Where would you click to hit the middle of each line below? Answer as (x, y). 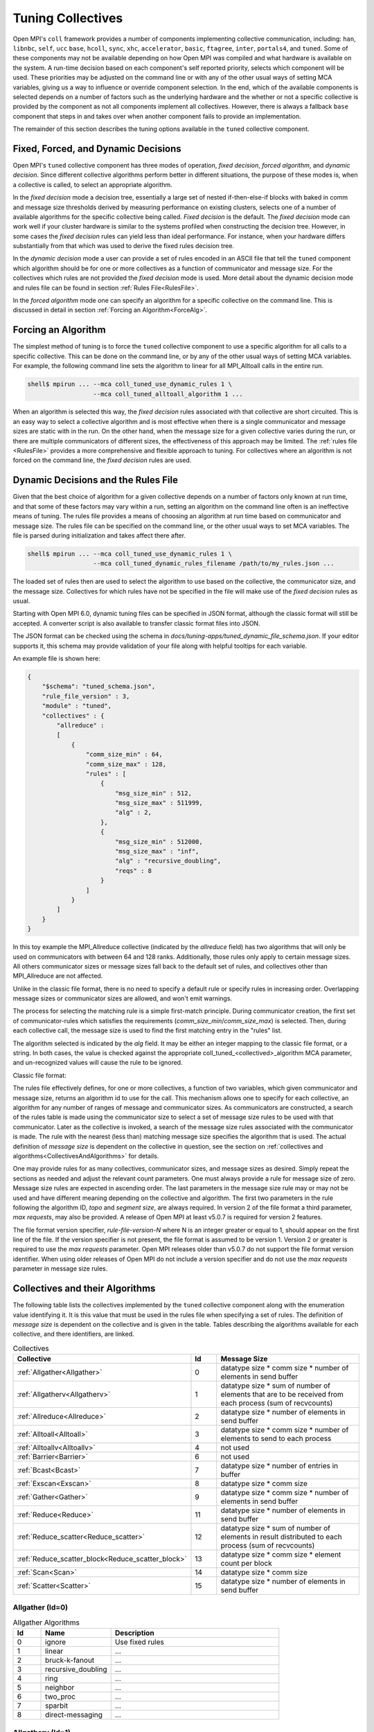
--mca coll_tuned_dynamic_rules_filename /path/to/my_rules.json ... (214, 564)
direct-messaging (74, 1715)
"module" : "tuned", (77, 706)
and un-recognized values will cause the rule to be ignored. (98, 1063)
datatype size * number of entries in (279, 1466)
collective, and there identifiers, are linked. (73, 1334)
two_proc (61, 1697)
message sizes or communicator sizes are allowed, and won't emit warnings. (122, 998)
